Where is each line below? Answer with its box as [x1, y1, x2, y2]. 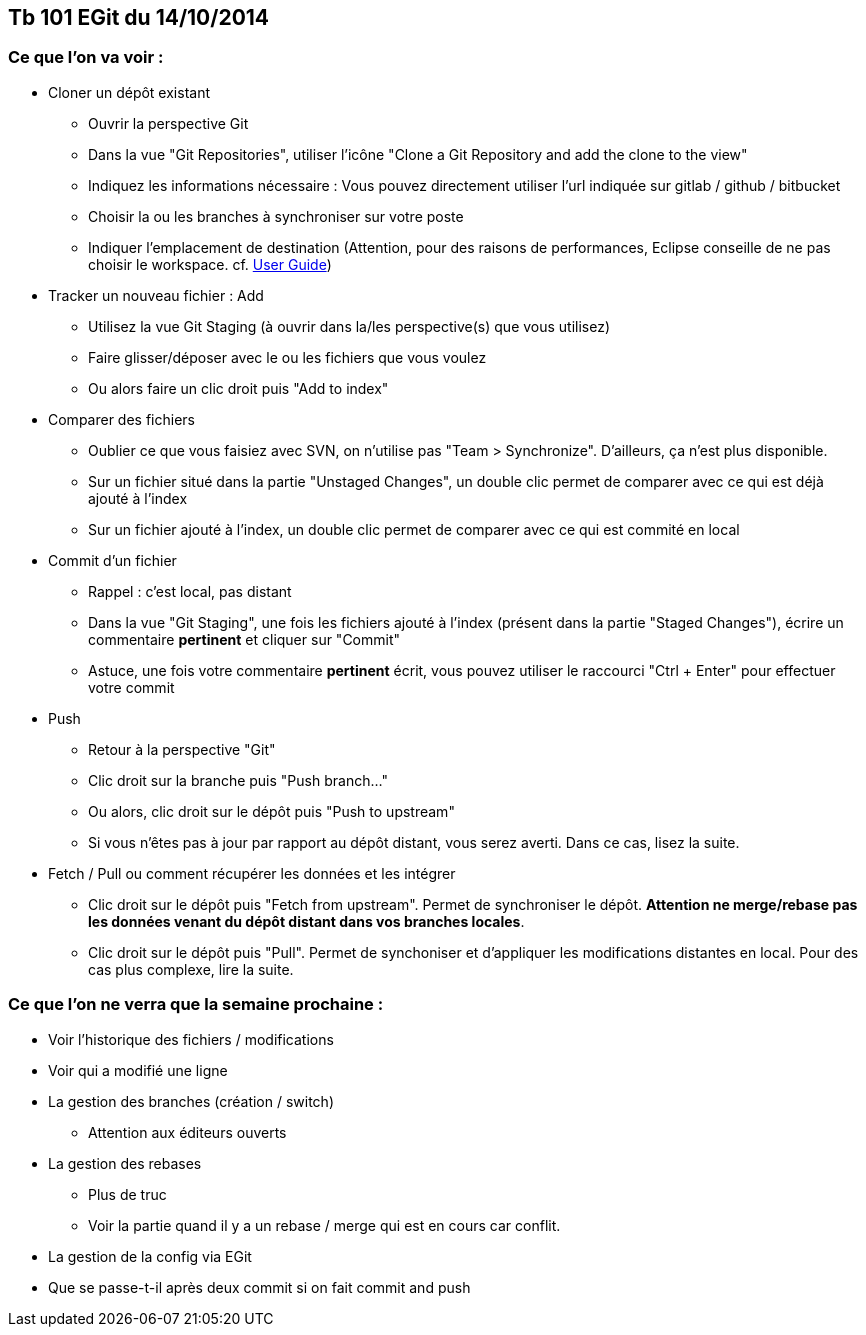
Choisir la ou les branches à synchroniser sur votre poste [88, 207, 464, 225]
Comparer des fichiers [48, 410, 195, 428]
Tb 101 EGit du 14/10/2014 [8, 5, 270, 30]
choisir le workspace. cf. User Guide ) [88, 255, 332, 273]
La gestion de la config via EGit [48, 1247, 252, 1265]
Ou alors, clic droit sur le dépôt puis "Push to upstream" [88, 802, 455, 820]
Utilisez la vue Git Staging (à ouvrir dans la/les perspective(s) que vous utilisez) [88, 317, 611, 335]
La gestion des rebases [48, 1154, 202, 1172]
